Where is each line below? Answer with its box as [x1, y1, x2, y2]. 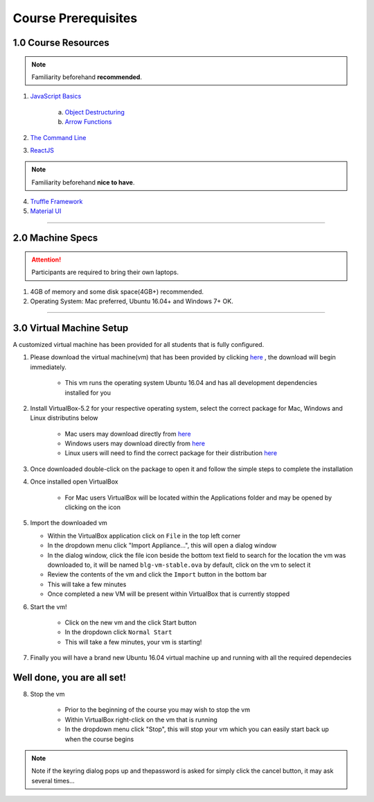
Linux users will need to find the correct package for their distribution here [64, 449, 277, 457]
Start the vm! [30, 602, 67, 611]
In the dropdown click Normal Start [64, 628, 172, 636]
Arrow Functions [64, 118, 112, 126]
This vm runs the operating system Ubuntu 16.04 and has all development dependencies [64, 379, 318, 387]
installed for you [64, 389, 111, 397]
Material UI [30, 207, 62, 215]
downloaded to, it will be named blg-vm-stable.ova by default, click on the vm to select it [47, 561, 311, 569]
